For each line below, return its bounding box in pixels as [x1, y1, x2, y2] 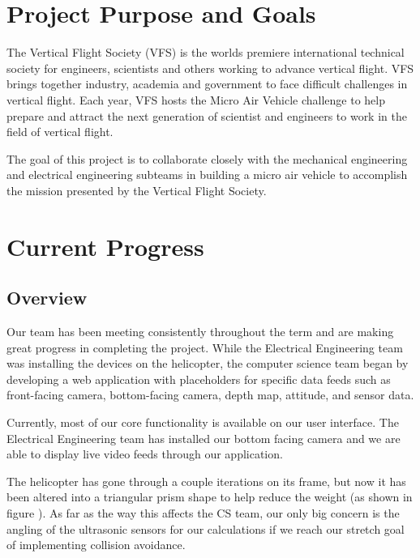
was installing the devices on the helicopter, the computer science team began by [6, 355, 409, 372]
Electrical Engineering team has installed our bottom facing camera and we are [6, 429, 401, 446]
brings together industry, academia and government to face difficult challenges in [6, 75, 408, 92]
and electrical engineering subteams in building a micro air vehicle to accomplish [6, 166, 408, 183]
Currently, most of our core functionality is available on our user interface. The [6, 414, 399, 431]
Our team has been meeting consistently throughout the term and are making [6, 323, 394, 340]
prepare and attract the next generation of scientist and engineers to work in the [6, 107, 407, 124]
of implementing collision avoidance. [6, 536, 186, 553]
